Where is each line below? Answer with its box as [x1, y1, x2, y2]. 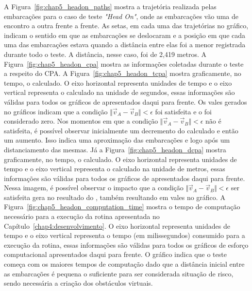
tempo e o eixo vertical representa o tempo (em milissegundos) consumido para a [4, 230, 245, 240]
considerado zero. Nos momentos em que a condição [4, 116, 158, 126]
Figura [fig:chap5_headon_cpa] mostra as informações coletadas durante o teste [4, 58, 244, 69]
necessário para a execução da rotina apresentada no [4, 211, 160, 221]
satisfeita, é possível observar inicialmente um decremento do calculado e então [4, 125, 238, 135]
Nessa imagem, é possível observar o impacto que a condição [4, 182, 184, 193]
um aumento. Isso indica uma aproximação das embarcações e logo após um [4, 135, 230, 145]
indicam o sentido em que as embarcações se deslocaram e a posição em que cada [4, 30, 246, 40]
